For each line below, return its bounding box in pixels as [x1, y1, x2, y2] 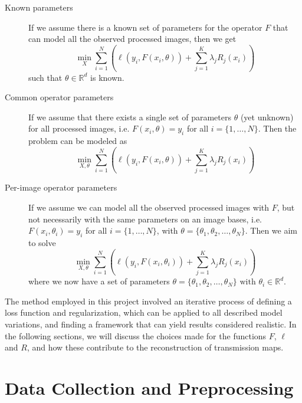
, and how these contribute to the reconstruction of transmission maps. [27, 341, 284, 353]
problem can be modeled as [28, 135, 127, 147]
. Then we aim [245, 224, 297, 237]
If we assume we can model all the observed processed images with [28, 201, 270, 213]
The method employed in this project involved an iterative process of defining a [5, 294, 292, 307]
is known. [90, 71, 124, 83]
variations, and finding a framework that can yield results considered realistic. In [5, 318, 297, 330]
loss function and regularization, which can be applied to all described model [5, 306, 283, 319]
